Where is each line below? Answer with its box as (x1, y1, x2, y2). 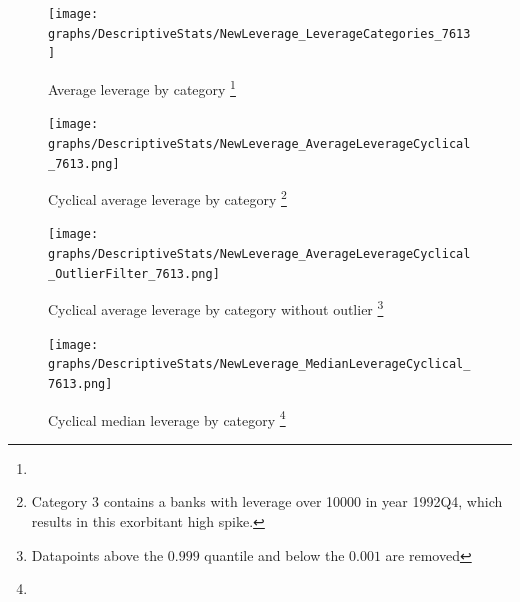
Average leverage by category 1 (48, 75, 236, 99)
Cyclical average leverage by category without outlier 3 (48, 296, 384, 320)
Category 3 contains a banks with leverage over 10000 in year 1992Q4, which (31, 491, 503, 512)
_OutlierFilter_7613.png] (48, 266, 220, 281)
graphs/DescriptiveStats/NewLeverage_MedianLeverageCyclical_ (48, 357, 471, 372)
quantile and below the (204, 544, 345, 565)
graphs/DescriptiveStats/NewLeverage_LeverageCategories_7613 (48, 26, 471, 41)
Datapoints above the (31, 544, 164, 565)
